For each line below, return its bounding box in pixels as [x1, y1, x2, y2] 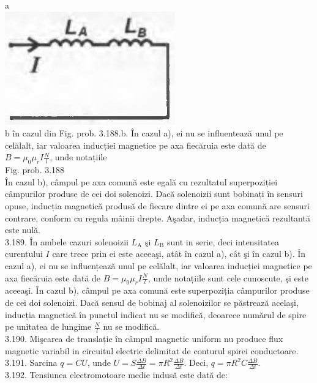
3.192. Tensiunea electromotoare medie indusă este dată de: [5, 368, 228, 381]
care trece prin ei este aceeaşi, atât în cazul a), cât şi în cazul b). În [52, 247, 306, 260]
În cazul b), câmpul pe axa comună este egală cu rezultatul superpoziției [5, 175, 278, 188]
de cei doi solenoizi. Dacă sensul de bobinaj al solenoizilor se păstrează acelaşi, [5, 296, 299, 308]
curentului [5, 247, 43, 260]
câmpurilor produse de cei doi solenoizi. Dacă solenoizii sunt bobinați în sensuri [5, 187, 303, 200]
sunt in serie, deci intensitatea [166, 235, 279, 248]
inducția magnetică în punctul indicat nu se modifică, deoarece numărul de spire [5, 308, 307, 321]
